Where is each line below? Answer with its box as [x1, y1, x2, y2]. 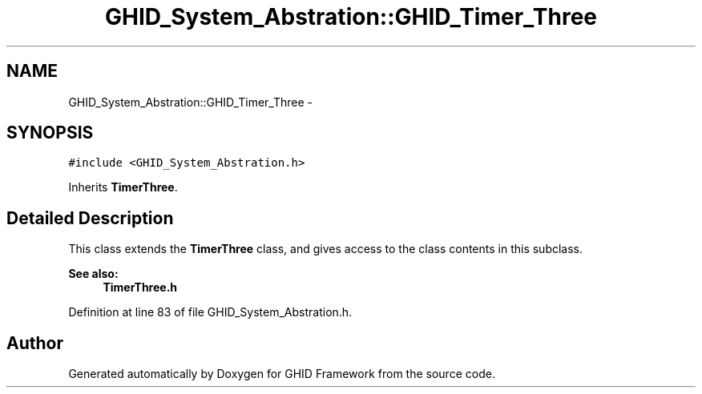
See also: [68, 267, 119, 281]
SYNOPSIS [6, 123, 94, 143]
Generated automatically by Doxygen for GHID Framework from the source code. [68, 367, 495, 381]
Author [6, 332, 63, 353]
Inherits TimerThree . [68, 180, 178, 195]
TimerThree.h [103, 280, 178, 295]
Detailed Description [6, 207, 174, 228]
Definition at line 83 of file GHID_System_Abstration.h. [68, 305, 353, 320]
